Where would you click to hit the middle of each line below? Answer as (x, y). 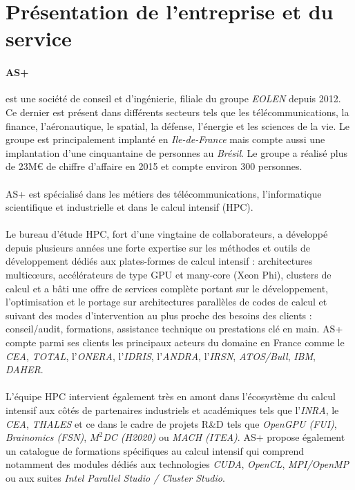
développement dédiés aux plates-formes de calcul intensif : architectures (159, 261)
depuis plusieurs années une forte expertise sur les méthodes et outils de (158, 247)
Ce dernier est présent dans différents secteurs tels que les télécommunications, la (177, 112)
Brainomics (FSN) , (46, 437)
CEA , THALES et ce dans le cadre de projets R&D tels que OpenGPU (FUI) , (171, 423)
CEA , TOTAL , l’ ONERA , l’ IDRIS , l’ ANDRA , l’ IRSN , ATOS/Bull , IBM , (161, 356)
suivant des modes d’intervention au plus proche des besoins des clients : (159, 315)
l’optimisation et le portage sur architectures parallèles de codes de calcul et (166, 302)
